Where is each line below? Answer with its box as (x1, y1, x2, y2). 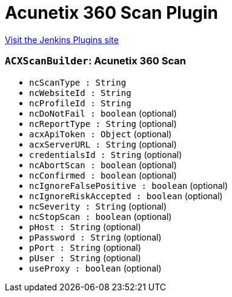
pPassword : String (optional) (29, 231, 162, 242)
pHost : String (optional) (29, 221, 141, 232)
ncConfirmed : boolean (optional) (29, 169, 177, 180)
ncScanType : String (29, 77, 127, 87)
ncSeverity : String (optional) (29, 200, 167, 211)
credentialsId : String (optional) (29, 149, 182, 160)
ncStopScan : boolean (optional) (29, 211, 172, 222)
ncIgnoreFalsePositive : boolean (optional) (29, 180, 228, 191)
